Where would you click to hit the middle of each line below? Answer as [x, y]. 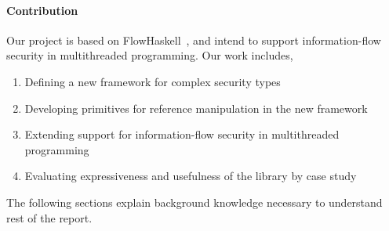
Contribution [42, 10]
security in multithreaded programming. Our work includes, [150, 55]
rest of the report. [49, 217]
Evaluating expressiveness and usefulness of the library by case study [191, 176]
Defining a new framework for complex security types [153, 81]
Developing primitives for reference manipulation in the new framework [196, 108]
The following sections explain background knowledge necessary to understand [194, 202]
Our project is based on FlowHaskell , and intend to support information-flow [194, 40]
